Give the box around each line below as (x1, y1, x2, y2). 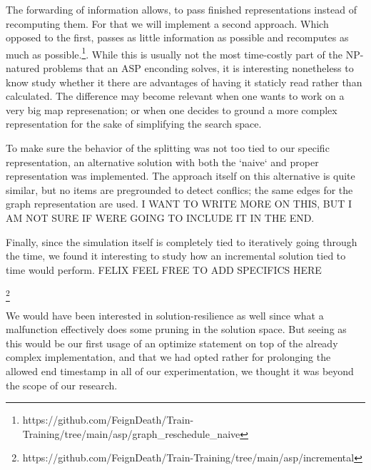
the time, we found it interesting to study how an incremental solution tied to (6, 248, 346, 263)
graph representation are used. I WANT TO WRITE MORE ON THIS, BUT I (6, 196, 352, 211)
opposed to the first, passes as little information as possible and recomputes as (6, 30, 349, 45)
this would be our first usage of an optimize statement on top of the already (6, 335, 338, 350)
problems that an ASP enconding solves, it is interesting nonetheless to (43, 61, 354, 76)
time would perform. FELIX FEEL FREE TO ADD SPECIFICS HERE (6, 262, 322, 277)
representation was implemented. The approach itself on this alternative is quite (6, 168, 355, 183)
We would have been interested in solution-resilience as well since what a (6, 307, 324, 322)
